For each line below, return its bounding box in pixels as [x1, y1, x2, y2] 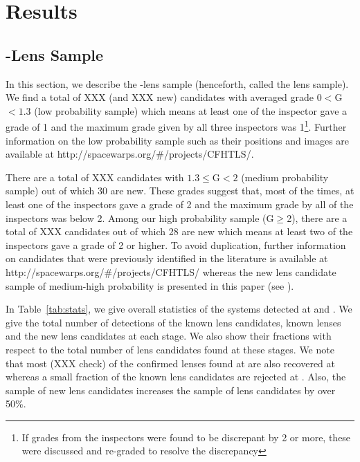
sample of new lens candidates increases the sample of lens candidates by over [6, 382, 336, 397]
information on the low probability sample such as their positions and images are [6, 133, 350, 147]
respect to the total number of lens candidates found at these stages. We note [6, 342, 334, 356]
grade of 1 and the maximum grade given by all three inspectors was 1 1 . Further [6, 118, 347, 134]
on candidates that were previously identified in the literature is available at [6, 251, 328, 266]
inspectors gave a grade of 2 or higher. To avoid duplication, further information [6, 237, 346, 252]
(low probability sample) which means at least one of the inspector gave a [34, 103, 348, 118]
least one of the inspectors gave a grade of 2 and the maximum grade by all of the [6, 196, 354, 211]
